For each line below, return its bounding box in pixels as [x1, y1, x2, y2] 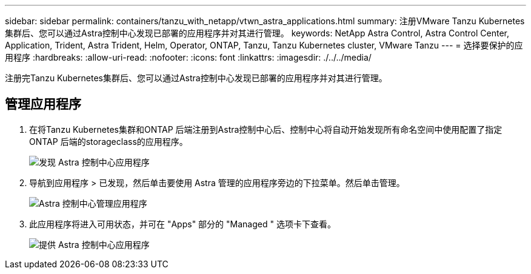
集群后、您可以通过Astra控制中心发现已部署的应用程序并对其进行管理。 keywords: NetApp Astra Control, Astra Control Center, [5, 28, 510, 38]
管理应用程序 [5, 96, 81, 112]
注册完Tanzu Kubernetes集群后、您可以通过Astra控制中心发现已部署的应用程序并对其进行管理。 [5, 73, 387, 83]
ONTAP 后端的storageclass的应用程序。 [29, 136, 188, 147]
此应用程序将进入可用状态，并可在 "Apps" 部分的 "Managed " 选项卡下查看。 [29, 218, 336, 229]
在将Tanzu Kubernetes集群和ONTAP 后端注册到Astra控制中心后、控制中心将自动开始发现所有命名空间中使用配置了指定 [29, 124, 503, 135]
